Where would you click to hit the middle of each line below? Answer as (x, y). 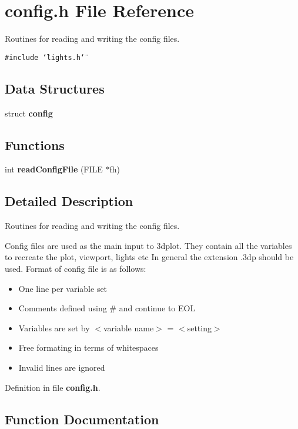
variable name (128, 327)
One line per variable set (63, 288)
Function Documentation (82, 419)
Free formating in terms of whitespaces (88, 347)
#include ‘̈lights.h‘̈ (45, 57)
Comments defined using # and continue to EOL (107, 308)
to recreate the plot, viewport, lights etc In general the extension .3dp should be (149, 257)
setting (199, 327)
